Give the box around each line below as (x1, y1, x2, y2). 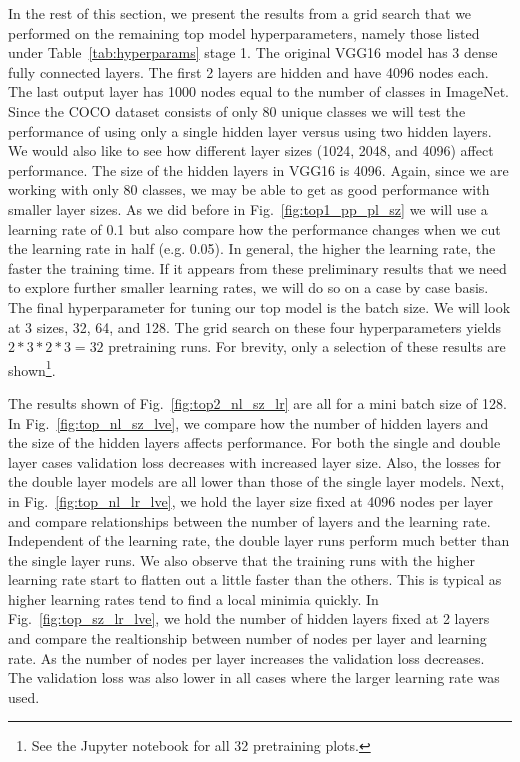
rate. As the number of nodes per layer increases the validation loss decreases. (8, 647, 485, 668)
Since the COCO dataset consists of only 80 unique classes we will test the (8, 100, 466, 121)
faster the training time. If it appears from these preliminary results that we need (8, 257, 507, 278)
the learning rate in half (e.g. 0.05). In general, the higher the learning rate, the (8, 238, 496, 259)
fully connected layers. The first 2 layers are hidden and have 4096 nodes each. (8, 61, 489, 82)
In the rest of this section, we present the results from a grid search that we (8, 3, 472, 23)
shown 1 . (8, 356, 56, 380)
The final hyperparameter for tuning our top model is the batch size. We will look (8, 296, 511, 317)
